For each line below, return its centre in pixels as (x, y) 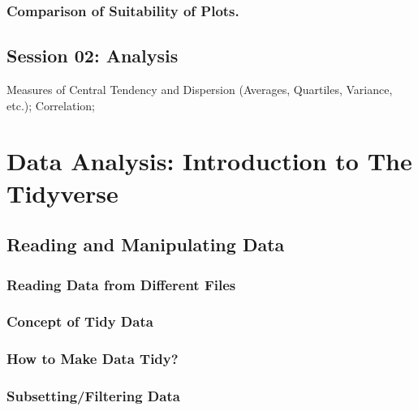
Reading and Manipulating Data (146, 244)
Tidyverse (62, 193)
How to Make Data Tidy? (93, 359)
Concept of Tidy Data (80, 321)
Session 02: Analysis (93, 56)
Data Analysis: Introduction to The (209, 161)
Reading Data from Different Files (121, 284)
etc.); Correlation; (51, 105)
